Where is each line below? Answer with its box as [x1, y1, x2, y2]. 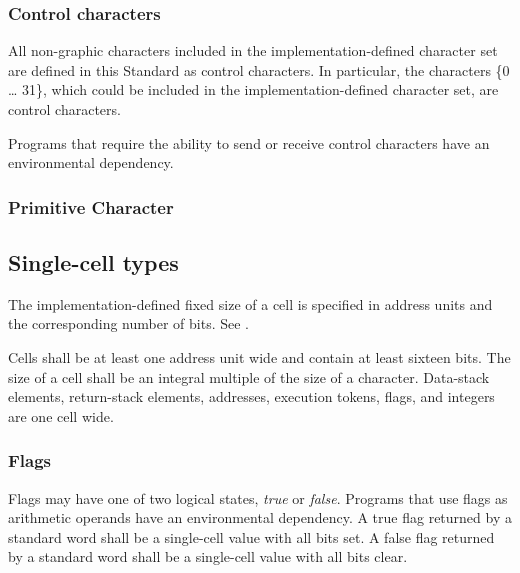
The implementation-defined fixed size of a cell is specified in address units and [8, 293, 493, 314]
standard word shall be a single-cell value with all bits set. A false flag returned [8, 526, 495, 547]
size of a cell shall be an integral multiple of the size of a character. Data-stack [8, 366, 490, 387]
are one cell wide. [8, 405, 114, 426]
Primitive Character [8, 194, 174, 219]
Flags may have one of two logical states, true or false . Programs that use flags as [8, 487, 508, 508]
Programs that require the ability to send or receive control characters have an [8, 132, 490, 153]
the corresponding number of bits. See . [8, 313, 250, 334]
